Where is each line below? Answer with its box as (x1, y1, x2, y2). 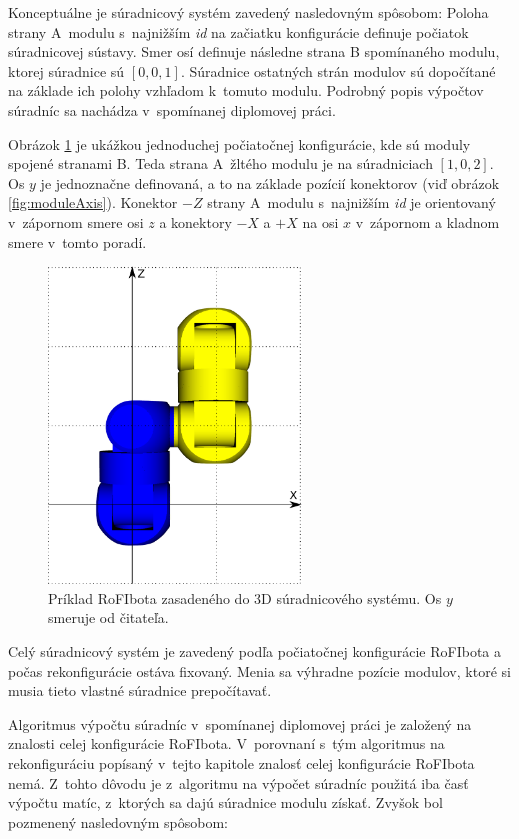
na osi (302, 211, 339, 232)
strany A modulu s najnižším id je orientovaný (207, 192, 496, 213)
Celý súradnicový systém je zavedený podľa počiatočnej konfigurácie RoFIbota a (8, 640, 502, 661)
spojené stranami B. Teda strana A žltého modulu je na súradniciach (8, 153, 433, 174)
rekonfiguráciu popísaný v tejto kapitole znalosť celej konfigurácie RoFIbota (8, 752, 475, 773)
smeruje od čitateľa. (48, 607, 169, 628)
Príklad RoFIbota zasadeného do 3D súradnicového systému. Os (48, 587, 442, 608)
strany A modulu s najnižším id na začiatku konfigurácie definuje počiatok (8, 21, 469, 42)
